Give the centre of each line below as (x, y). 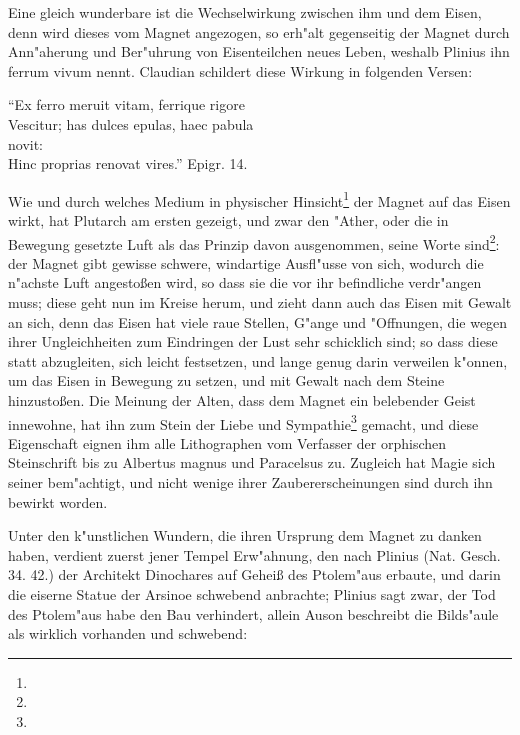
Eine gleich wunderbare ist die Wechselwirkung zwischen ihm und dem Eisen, (245, 12)
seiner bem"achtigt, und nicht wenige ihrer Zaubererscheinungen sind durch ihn (250, 482)
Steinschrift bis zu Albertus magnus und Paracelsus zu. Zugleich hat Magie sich (252, 462)
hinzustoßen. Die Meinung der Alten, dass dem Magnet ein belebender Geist (242, 400)
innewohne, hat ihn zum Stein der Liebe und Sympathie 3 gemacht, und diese (243, 422)
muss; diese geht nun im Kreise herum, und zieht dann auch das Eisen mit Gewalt (260, 302)
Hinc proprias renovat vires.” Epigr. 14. (128, 163)
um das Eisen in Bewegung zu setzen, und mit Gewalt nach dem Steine (226, 380)
